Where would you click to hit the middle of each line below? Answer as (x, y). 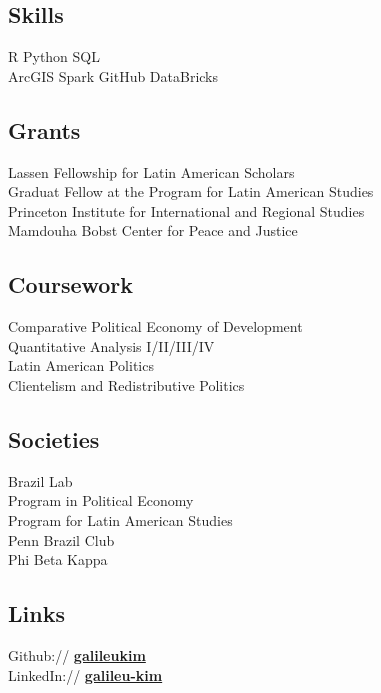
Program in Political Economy (101, 500)
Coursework (71, 284)
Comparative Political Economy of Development (155, 326)
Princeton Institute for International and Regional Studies (186, 210)
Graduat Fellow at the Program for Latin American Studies (191, 191)
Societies (54, 438)
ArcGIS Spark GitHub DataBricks (113, 75)
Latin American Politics (81, 365)
